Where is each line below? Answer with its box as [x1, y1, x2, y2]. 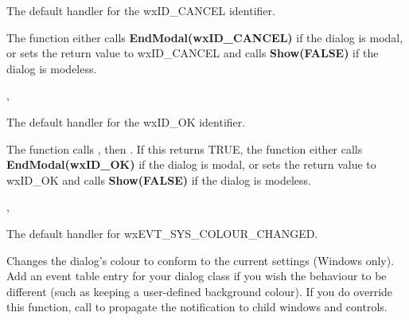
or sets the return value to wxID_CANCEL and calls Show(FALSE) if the [6, 45, 379, 61]
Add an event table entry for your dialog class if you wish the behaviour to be [6, 267, 387, 284]
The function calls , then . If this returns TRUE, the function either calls [6, 140, 363, 157]
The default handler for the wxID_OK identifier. [6, 113, 246, 130]
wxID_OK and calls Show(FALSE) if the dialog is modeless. [6, 171, 311, 188]
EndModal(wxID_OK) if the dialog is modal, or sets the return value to [6, 156, 376, 173]
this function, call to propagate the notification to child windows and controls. [6, 299, 388, 315]
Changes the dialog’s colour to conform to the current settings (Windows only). [6, 252, 395, 268]
